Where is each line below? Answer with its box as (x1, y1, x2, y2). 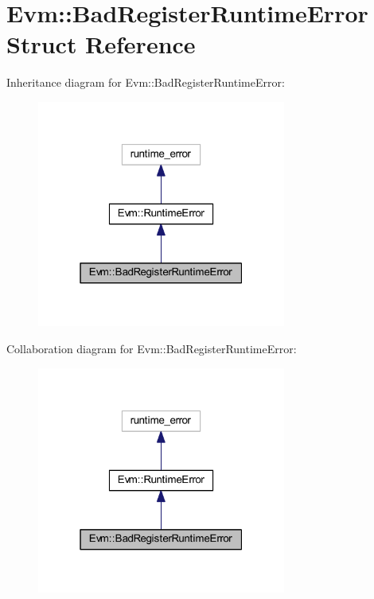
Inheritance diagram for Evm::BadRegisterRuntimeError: (6, 74, 285, 91)
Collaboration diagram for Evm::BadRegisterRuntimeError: (6, 340, 297, 356)
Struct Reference (6, 28, 196, 60)
